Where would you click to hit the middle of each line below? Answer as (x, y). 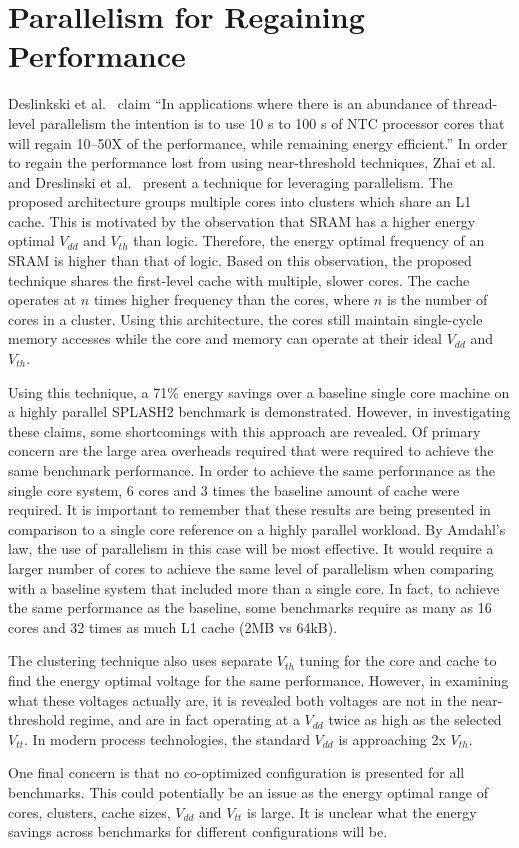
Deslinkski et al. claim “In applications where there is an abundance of (228, 103)
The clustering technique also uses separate (140, 660)
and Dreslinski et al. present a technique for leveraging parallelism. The (230, 181)
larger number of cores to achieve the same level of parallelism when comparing (251, 567)
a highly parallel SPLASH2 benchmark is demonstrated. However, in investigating (259, 411)
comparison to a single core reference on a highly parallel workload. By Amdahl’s (257, 528)
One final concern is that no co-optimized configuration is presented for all (236, 772)
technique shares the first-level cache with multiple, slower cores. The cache (239, 279)
